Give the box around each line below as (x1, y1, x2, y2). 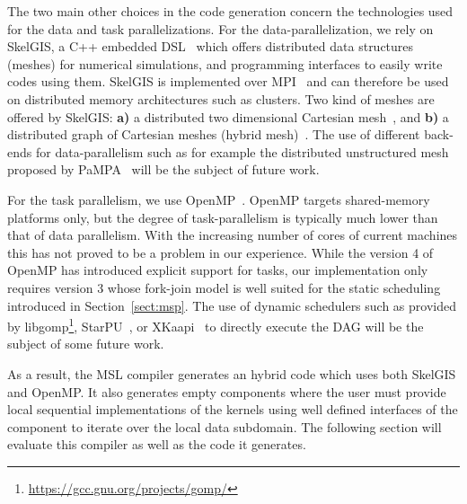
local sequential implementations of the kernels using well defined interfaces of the (7, 400, 458, 419)
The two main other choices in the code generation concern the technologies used (7, 2, 454, 20)
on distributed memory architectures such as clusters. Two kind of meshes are (7, 89, 435, 108)
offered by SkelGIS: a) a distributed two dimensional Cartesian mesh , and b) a (7, 107, 449, 126)
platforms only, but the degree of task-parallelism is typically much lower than (7, 208, 438, 226)
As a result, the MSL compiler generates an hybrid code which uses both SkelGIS (7, 364, 456, 383)
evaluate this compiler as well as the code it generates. (7, 435, 306, 454)
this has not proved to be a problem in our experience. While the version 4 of (7, 243, 434, 261)
